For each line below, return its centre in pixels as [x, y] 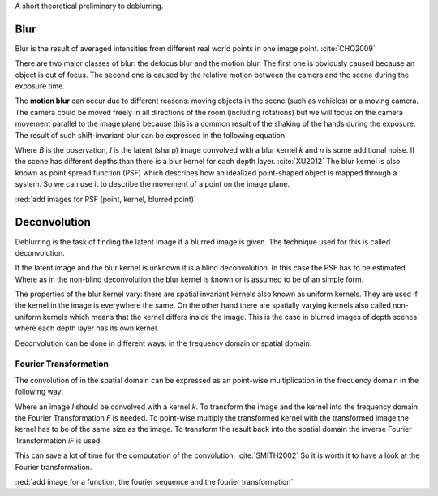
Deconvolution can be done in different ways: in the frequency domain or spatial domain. [163, 343]
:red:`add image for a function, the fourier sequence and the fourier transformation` [154, 481]
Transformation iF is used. [59, 440]
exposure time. [40, 86]
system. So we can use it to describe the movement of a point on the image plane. [152, 184]
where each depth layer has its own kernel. [87, 328]
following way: [39, 392]
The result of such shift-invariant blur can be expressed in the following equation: [151, 135]
